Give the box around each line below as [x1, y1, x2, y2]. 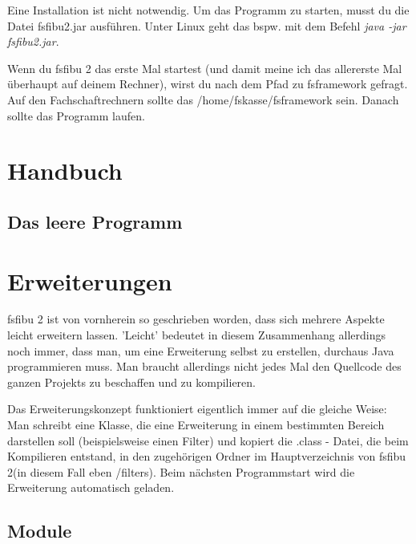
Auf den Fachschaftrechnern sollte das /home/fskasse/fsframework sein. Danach [7, 91, 399, 108]
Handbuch [7, 154, 123, 187]
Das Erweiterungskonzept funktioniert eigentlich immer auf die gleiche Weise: [7, 400, 387, 417]
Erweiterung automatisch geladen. [7, 479, 175, 496]
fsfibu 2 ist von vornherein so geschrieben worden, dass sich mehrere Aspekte [7, 311, 385, 327]
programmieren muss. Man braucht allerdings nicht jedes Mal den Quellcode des [7, 358, 402, 375]
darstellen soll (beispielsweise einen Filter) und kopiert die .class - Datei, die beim [7, 432, 409, 449]
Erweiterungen [7, 264, 172, 297]
